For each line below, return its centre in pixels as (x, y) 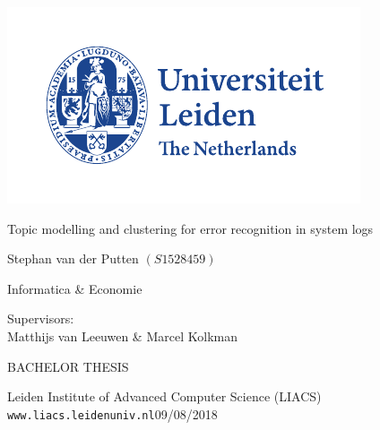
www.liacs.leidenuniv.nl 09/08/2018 (112, 413)
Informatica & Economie (75, 288)
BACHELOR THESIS (68, 366)
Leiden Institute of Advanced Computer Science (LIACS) (164, 396)
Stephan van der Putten (73, 258)
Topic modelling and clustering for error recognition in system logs (190, 228)
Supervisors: (41, 318)
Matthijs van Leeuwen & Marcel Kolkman (122, 335)
